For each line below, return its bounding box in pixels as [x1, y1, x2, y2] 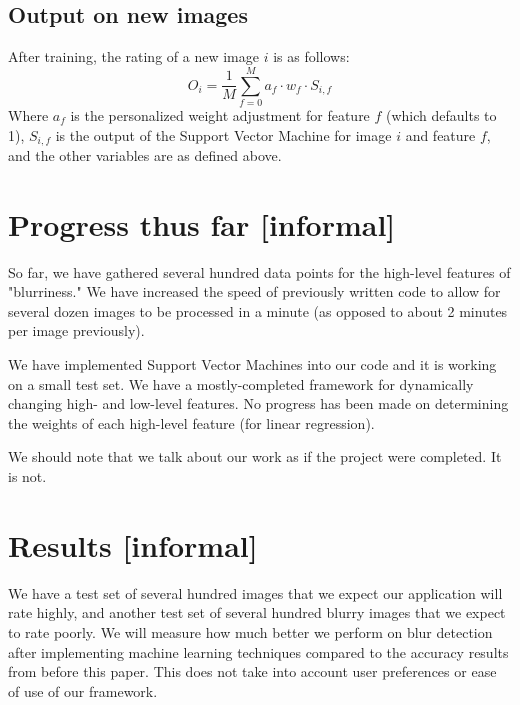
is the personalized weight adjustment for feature [70, 104, 370, 125]
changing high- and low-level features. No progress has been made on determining [8, 393, 509, 414]
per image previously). [8, 320, 145, 341]
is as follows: [273, 46, 350, 67]
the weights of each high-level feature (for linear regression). [8, 412, 375, 433]
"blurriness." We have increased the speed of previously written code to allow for [8, 281, 501, 302]
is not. [8, 466, 47, 487]
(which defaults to [386, 104, 497, 125]
